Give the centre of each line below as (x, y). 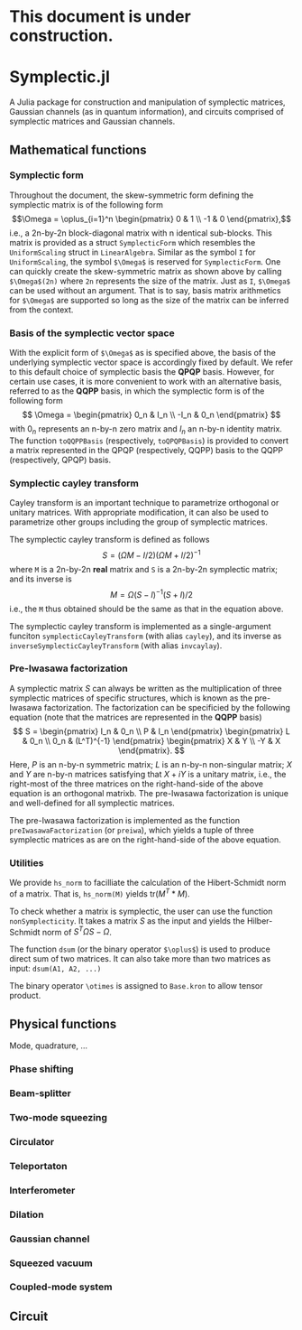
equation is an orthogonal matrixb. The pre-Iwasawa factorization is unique (149, 793)
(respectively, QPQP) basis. (60, 460)
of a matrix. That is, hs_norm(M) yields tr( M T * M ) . (100, 893)
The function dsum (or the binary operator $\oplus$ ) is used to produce (140, 949)
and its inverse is (41, 579)
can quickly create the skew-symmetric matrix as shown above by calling (146, 271)
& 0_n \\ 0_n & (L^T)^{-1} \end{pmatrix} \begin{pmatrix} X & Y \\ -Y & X (151, 740)
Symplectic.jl (59, 77)
